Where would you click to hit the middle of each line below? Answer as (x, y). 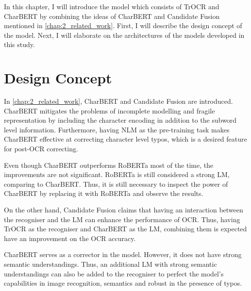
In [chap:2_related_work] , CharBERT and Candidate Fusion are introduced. (118, 101)
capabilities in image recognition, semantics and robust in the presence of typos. (123, 283)
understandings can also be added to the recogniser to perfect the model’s (114, 273)
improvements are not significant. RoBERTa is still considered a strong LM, (117, 174)
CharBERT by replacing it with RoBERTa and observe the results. (104, 193)
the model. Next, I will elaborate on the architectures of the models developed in (124, 35)
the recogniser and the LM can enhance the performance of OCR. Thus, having (122, 219)
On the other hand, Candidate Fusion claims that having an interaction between (124, 210)
